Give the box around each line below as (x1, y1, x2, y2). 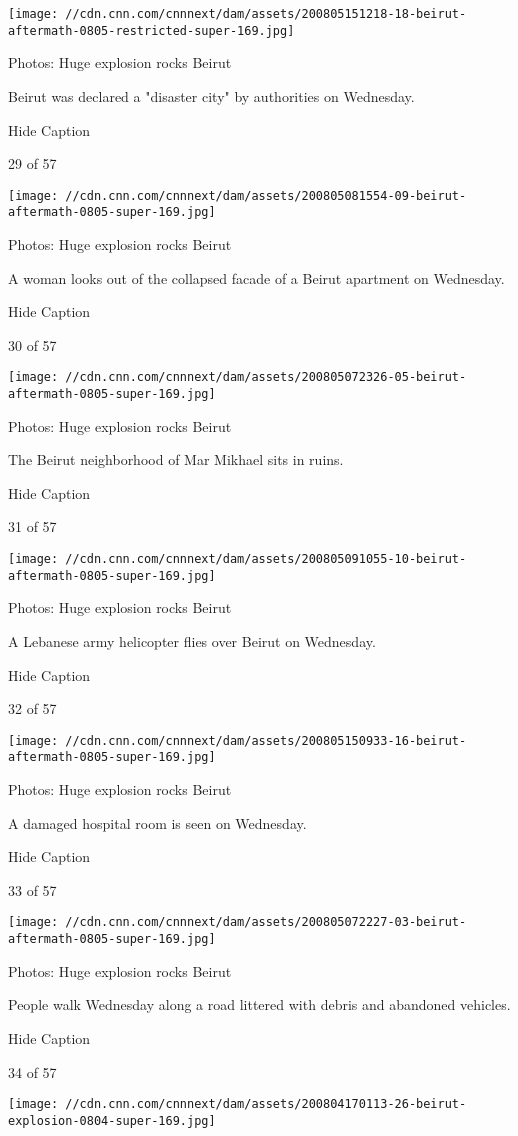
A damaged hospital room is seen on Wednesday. (8, 812, 307, 833)
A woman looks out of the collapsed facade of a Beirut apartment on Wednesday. (8, 267, 505, 288)
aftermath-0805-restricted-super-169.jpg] (8, 23, 295, 38)
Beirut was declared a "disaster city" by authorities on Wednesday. (8, 85, 415, 106)
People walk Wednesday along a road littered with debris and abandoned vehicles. (8, 994, 511, 1015)
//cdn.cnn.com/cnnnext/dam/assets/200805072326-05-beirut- (65, 370, 467, 385)
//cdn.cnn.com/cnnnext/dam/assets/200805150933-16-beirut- (65, 733, 467, 748)
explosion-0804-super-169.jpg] (8, 1113, 216, 1128)
